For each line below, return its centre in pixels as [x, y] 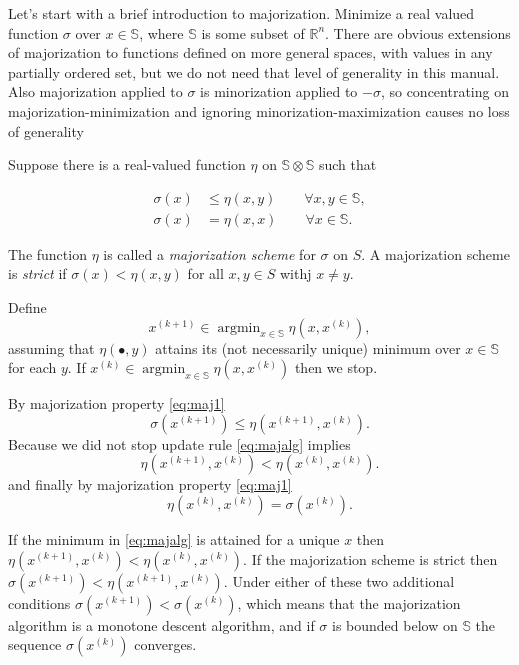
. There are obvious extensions [418, 32]
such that [347, 164]
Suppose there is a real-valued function [127, 164]
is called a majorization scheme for [209, 253]
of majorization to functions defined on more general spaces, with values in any [250, 52]
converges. [165, 644]
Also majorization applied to [95, 91]
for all [205, 273]
